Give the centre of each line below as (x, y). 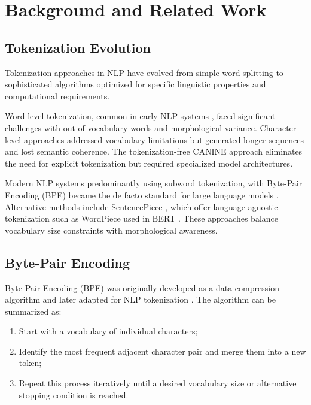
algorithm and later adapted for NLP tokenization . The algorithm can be (140, 299)
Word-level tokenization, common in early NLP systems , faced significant (140, 116)
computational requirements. (57, 96)
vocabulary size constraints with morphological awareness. (111, 230)
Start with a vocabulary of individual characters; (108, 331)
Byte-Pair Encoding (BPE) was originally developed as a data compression (142, 287)
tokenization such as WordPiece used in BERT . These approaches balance (141, 218)
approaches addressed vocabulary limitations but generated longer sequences (164, 139)
